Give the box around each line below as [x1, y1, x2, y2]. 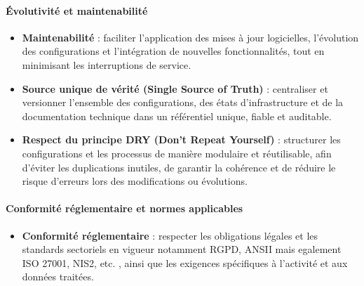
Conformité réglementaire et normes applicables [6, 201, 243, 216]
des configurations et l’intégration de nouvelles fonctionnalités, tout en [22, 44, 325, 58]
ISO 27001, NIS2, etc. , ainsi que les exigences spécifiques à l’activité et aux [22, 255, 348, 270]
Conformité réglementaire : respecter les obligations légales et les [22, 228, 318, 242]
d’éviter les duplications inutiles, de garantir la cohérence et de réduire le [22, 160, 336, 174]
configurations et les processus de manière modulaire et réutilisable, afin [22, 145, 332, 160]
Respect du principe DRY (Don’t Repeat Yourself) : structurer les [22, 132, 341, 147]
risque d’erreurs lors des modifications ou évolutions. [22, 174, 248, 188]
